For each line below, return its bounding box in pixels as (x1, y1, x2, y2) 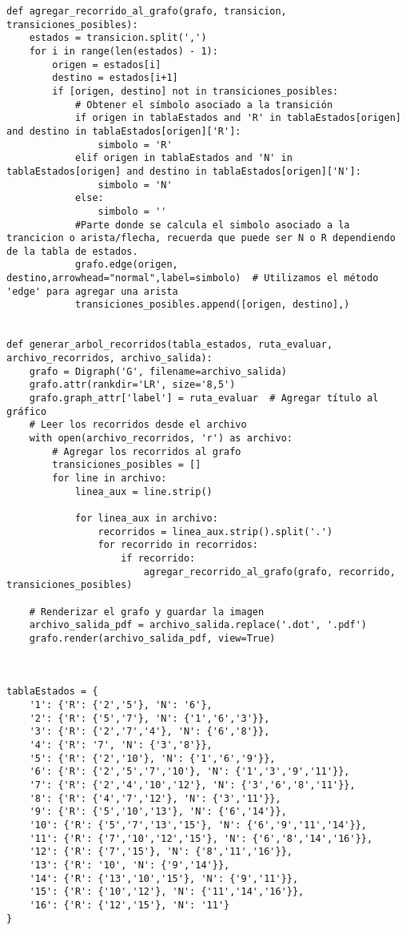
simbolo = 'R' (98, 139, 173, 151)
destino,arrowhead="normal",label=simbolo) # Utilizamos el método (6, 272, 379, 284)
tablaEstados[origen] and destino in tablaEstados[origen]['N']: (6, 165, 361, 177)
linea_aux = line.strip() (74, 485, 213, 497)
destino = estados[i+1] (52, 72, 178, 84)
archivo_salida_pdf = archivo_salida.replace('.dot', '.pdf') (29, 619, 368, 631)
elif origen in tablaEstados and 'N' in (74, 152, 293, 164)
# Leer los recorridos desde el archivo (29, 419, 247, 431)
